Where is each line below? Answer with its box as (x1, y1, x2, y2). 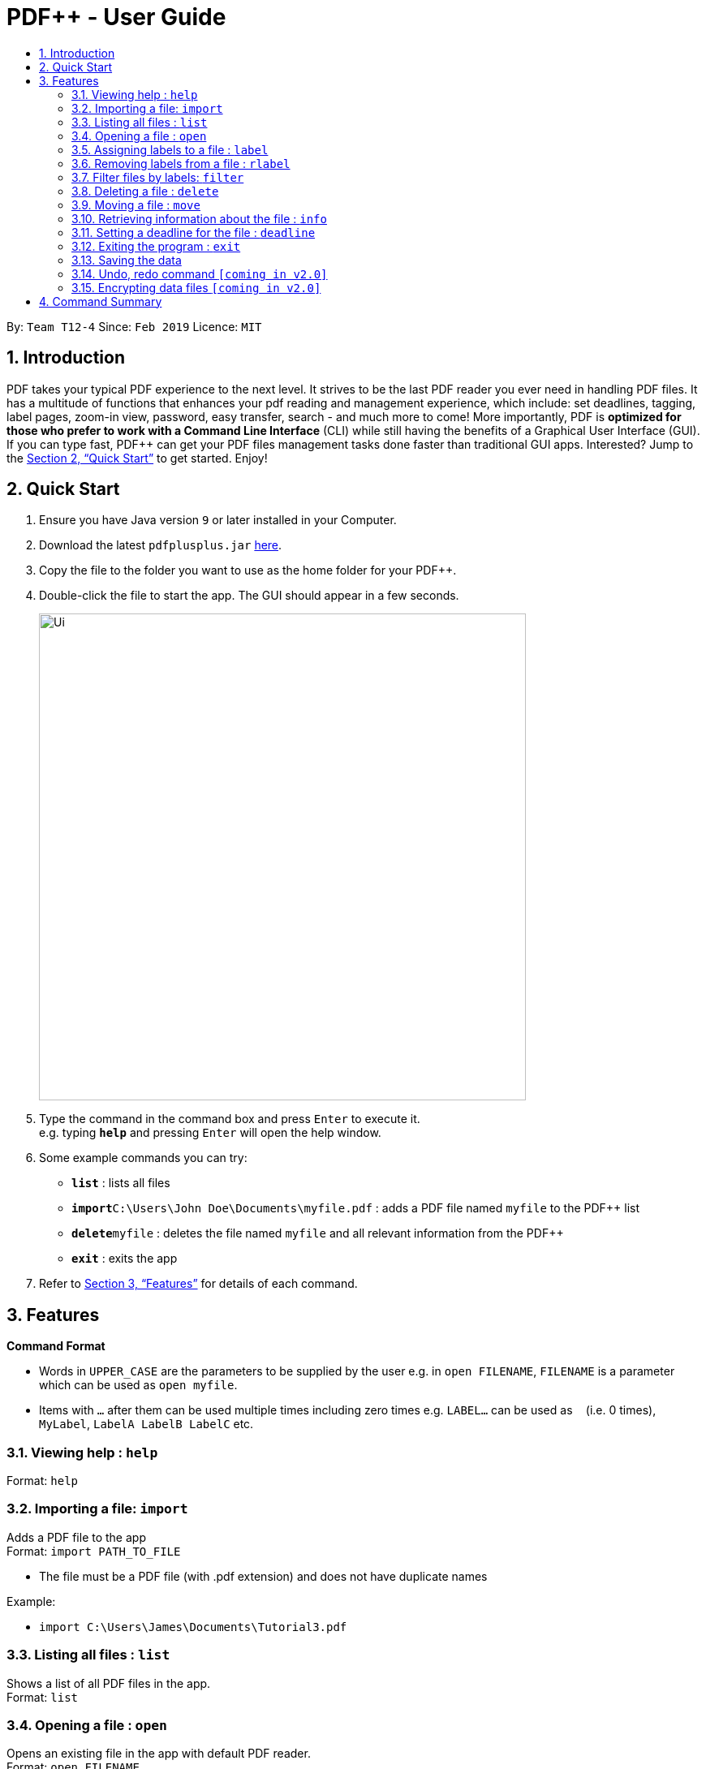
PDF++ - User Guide (6, 3, 226, 31)
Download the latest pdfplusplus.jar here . (39, 538, 282, 553)
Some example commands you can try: (39, 1151, 248, 1165)
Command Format (6, 1339, 105, 1354)
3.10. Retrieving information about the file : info (71, 211, 327, 226)
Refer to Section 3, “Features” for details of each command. (39, 1276, 358, 1291)
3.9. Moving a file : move (71, 197, 200, 212)
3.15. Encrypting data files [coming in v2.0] (71, 280, 321, 295)
